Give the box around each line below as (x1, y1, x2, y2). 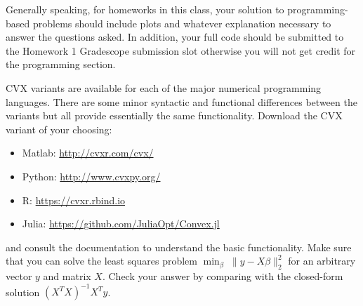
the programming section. (6, 57, 116, 72)
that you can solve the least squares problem (6, 253, 197, 268)
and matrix (43, 269, 91, 284)
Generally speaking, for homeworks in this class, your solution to (6, 2, 284, 16)
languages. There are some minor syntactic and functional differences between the (6, 94, 357, 109)
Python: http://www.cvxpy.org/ (22, 168, 161, 183)
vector (6, 269, 32, 284)
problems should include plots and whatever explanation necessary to (32, 15, 331, 30)
